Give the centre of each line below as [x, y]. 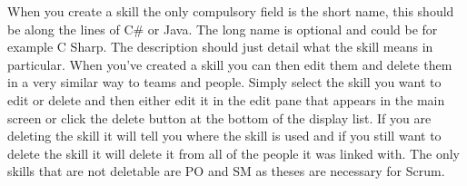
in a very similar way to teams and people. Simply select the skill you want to [224, 82]
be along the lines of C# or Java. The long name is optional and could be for [223, 29]
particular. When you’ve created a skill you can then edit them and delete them [230, 64]
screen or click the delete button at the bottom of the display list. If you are [219, 117]
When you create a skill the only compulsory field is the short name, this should [231, 11]
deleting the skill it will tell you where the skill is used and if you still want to [224, 136]
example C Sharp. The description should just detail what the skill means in [220, 47]
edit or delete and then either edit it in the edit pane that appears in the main [226, 99]
